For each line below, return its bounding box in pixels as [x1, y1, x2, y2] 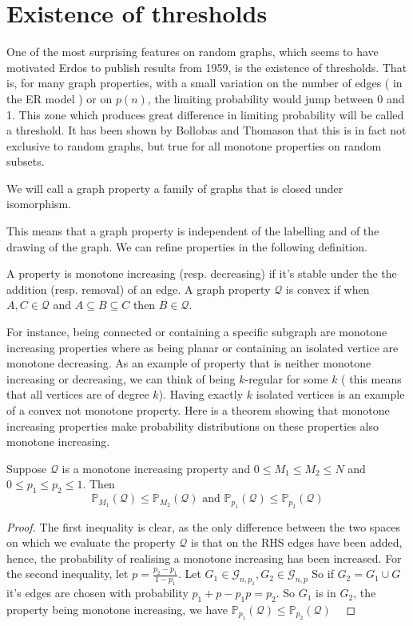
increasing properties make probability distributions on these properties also [6, 417, 379, 434]
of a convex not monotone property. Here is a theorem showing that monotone [6, 402, 390, 418]
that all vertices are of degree [6, 386, 149, 403]
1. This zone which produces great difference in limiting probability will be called [6, 106, 404, 122]
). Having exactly [158, 386, 244, 403]
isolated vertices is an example [256, 386, 405, 403]
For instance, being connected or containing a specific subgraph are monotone [6, 323, 387, 340]
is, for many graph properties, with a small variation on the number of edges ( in [6, 74, 403, 91]
